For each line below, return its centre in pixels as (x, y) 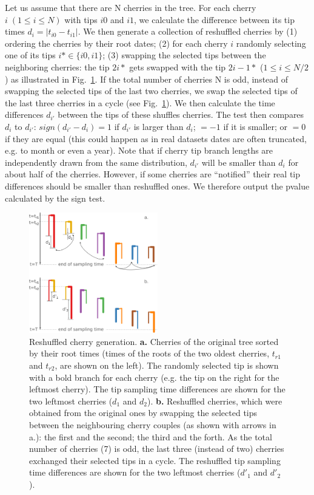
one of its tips (30, 55)
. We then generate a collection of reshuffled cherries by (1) (188, 31)
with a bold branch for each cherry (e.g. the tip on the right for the (154, 377)
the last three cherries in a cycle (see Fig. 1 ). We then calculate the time (140, 102)
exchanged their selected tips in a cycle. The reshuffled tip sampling (155, 460)
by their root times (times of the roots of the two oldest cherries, (149, 353)
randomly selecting (271, 43)
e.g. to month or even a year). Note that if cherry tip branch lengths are (139, 150)
